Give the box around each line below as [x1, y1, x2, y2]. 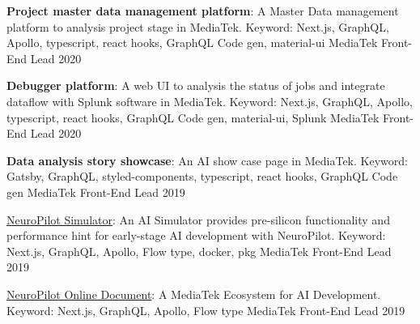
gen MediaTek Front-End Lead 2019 [6, 183, 185, 200]
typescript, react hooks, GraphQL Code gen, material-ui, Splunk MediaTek [6, 109, 380, 126]
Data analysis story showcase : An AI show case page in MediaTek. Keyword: [6, 151, 408, 168]
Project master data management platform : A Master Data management [6, 2, 399, 19]
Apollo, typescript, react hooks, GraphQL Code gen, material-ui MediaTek [6, 34, 378, 51]
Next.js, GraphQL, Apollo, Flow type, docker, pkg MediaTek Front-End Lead [6, 242, 392, 259]
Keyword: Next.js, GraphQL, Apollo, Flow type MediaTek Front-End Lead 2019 [6, 301, 405, 318]
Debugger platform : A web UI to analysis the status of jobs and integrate [6, 77, 385, 94]
